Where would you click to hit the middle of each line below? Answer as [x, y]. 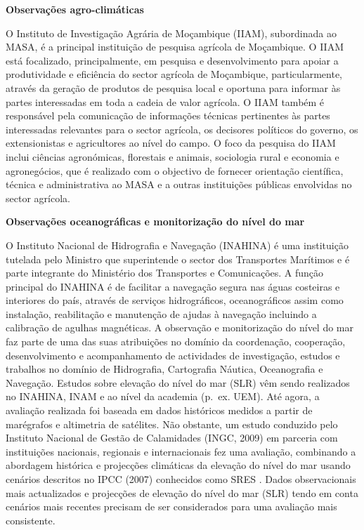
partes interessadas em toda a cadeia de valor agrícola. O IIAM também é [165, 101]
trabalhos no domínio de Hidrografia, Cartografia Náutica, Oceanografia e [164, 369]
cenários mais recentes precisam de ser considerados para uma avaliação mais [171, 506]
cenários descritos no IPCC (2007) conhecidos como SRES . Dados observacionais [181, 479]
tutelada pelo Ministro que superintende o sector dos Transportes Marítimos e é [178, 259]
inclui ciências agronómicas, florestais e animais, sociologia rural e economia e [173, 156]
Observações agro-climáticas [75, 9]
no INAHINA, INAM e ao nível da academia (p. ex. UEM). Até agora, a [163, 396]
